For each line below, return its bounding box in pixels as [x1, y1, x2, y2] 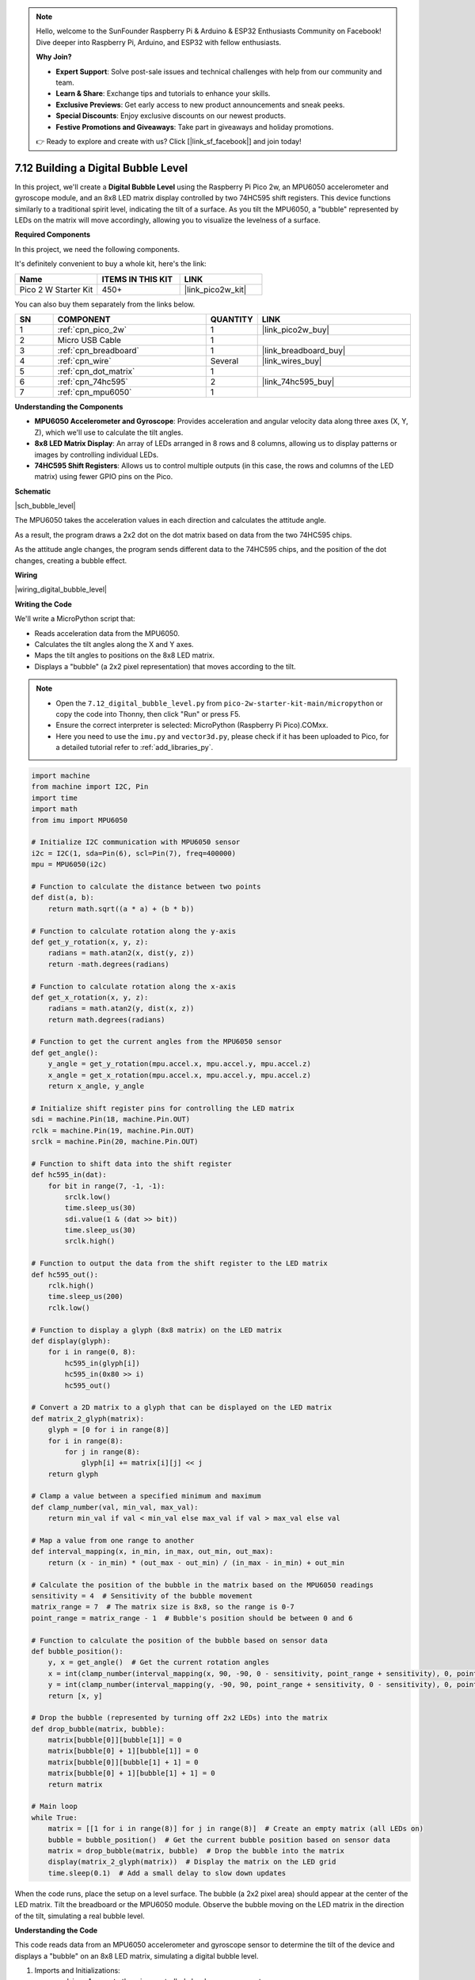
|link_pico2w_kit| [184, 284, 247, 295]
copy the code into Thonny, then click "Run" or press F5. [55, 709, 241, 718]
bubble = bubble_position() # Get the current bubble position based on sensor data [47, 1835, 391, 1845]
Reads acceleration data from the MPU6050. [34, 628, 180, 638]
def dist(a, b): [31, 893, 95, 902]
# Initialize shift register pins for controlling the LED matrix [31, 1103, 294, 1113]
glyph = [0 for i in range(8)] [47, 1426, 169, 1434]
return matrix [47, 1780, 103, 1789]
